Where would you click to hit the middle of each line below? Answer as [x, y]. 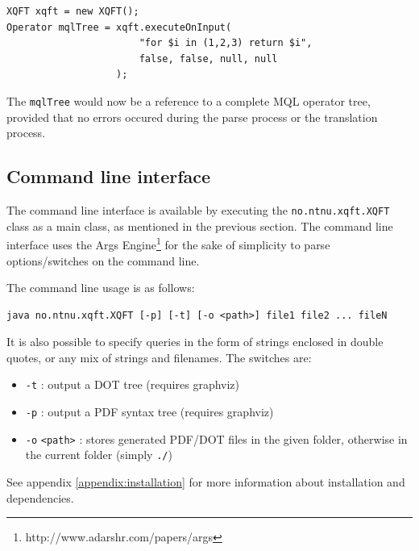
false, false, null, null [208, 58]
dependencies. [40, 497]
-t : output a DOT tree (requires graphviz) [133, 384]
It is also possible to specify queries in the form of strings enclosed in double [195, 342]
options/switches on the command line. [103, 260]
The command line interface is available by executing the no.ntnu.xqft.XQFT [198, 210]
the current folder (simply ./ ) [99, 455]
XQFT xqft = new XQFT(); [73, 11]
